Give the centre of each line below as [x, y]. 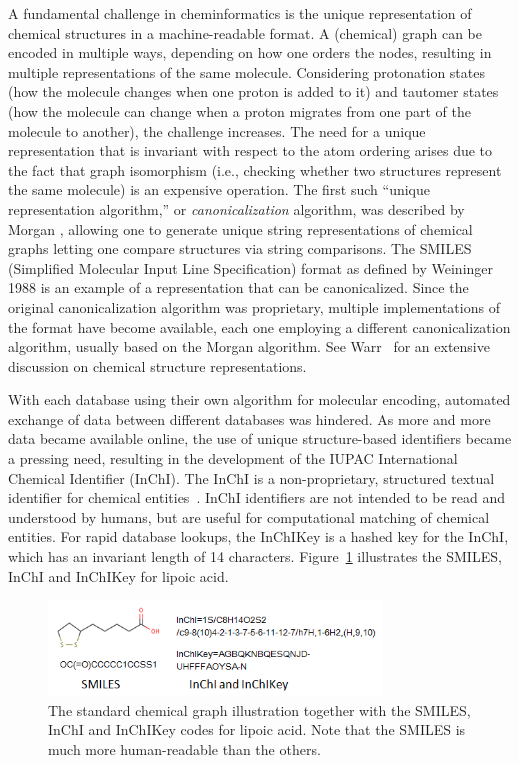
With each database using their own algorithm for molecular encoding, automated [259, 399]
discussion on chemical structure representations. [157, 365]
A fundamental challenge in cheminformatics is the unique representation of [240, 13]
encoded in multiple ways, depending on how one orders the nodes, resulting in [250, 52]
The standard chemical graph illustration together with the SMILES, [259, 709]
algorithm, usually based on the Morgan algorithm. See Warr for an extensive [249, 346]
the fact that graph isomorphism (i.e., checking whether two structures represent [255, 169]
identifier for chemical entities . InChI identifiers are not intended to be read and [256, 497]
